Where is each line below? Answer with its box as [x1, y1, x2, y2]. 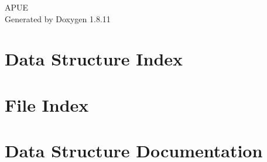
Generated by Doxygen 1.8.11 [5, 12, 111, 25]
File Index [5, 92, 89, 116]
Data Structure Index [5, 47, 183, 71]
